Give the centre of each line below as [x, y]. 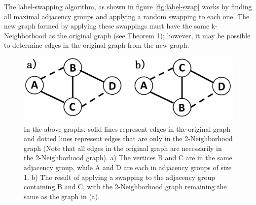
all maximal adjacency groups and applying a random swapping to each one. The [127, 16]
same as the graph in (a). [62, 196]
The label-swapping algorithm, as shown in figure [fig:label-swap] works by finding [128, 6]
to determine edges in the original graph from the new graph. [97, 45]
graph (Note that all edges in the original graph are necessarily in [123, 148]
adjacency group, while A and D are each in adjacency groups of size [128, 167]
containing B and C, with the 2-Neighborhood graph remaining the [125, 187]
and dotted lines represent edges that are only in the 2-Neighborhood [128, 138]
